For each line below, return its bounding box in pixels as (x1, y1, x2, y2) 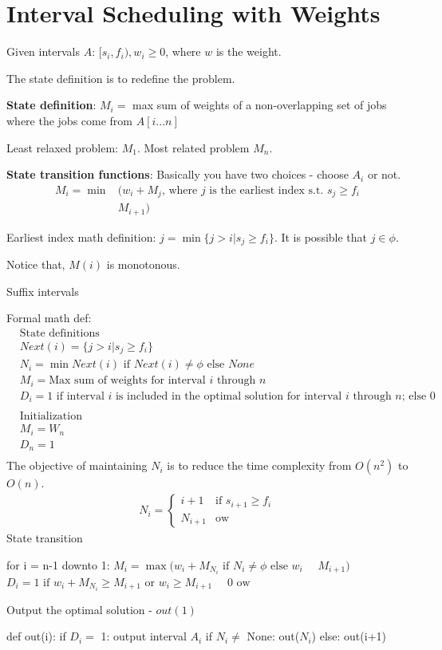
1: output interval (101, 628, 187, 644)
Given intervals (6, 43, 80, 60)
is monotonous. (106, 256, 180, 273)
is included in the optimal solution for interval (115, 390, 342, 402)
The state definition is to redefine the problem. (6, 69, 235, 86)
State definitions (19, 327, 100, 339)
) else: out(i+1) (311, 628, 386, 644)
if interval (56, 390, 105, 402)
